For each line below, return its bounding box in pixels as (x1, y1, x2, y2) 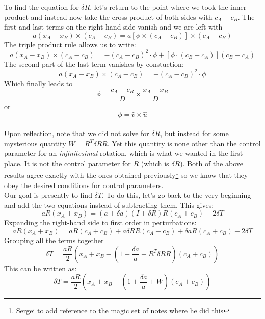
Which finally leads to (4, 77, 73, 88)
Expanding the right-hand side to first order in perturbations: (4, 217, 197, 228)
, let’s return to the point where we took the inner (90, 2, 247, 12)
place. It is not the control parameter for (4, 157, 131, 168)
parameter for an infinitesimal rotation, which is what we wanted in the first (4, 148, 243, 158)
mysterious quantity (4, 138, 66, 148)
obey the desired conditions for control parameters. (4, 179, 164, 190)
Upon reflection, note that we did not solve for (4, 128, 149, 139)
